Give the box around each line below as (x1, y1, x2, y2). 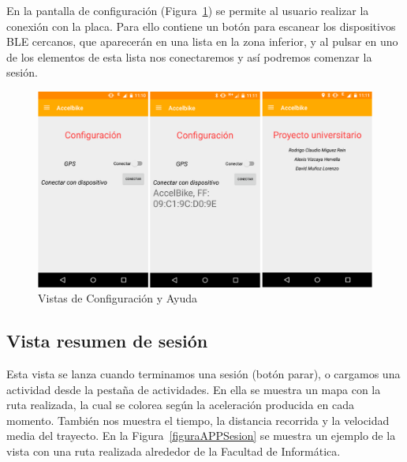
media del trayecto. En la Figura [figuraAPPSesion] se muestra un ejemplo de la (6, 427, 396, 444)
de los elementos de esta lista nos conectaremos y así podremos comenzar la (6, 48, 372, 65)
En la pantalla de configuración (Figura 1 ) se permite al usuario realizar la (6, 2, 369, 18)
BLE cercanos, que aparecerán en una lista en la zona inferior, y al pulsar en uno (6, 33, 398, 50)
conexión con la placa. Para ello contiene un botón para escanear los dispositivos (6, 17, 396, 34)
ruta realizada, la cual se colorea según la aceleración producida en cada (6, 396, 354, 413)
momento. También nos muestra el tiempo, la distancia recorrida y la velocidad (6, 411, 390, 428)
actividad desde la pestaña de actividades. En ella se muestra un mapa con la (6, 381, 381, 397)
